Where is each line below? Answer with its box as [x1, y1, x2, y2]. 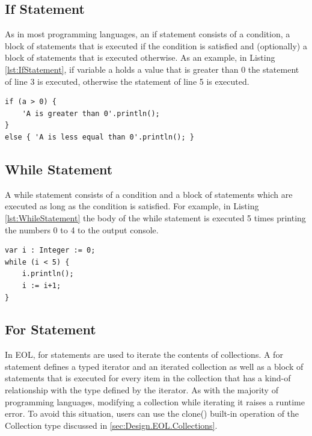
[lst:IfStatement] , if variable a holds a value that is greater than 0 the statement [5, 63, 299, 75]
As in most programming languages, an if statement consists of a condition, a [5, 28, 290, 40]
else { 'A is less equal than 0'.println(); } [5, 132, 194, 141]
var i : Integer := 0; [5, 246, 96, 255]
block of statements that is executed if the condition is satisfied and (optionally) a [5, 39, 307, 52]
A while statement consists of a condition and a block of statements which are [5, 188, 293, 200]
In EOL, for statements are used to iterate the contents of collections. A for [5, 348, 283, 361]
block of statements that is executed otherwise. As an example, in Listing [5, 51, 275, 64]
